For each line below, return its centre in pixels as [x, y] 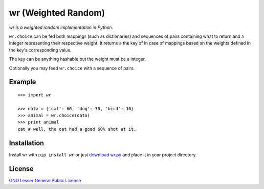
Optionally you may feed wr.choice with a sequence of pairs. [72, 68]
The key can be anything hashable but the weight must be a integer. [77, 59]
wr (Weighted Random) [57, 13]
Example [22, 82]
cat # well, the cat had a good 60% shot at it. [77, 129]
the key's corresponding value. [40, 50]
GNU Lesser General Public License [45, 180]
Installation [26, 143]
